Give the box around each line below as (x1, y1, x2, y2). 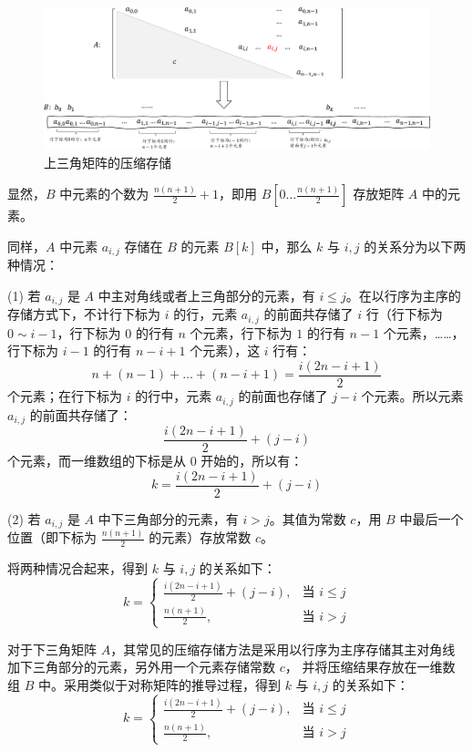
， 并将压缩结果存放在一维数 (284, 657, 456, 676)
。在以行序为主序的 (345, 285, 461, 304)
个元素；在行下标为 (7, 386, 122, 406)
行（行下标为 (365, 304, 443, 324)
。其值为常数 (269, 509, 346, 528)
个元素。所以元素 (361, 386, 464, 406)
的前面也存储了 (238, 386, 328, 406)
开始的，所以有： (201, 451, 303, 470)
